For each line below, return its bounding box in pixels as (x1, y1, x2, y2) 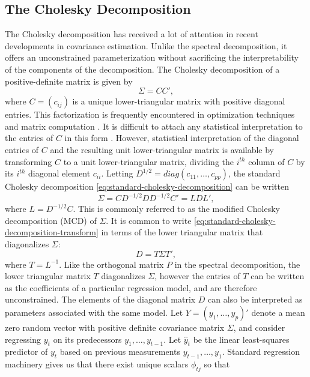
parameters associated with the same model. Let (5, 306, 183, 318)
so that (204, 358, 230, 370)
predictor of (5, 345, 48, 358)
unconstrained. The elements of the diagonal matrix (5, 293, 196, 306)
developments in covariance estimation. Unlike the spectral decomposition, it (5, 39, 287, 52)
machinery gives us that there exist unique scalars (5, 358, 189, 370)
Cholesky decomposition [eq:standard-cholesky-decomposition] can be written (5, 180, 289, 193)
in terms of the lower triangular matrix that (101, 226, 263, 238)
